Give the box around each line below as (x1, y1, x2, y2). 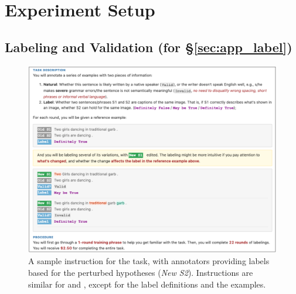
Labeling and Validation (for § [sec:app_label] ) (5, 37, 292, 56)
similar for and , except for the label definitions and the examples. (28, 278, 266, 290)
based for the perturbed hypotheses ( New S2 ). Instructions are (28, 266, 253, 278)
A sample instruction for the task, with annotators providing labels (28, 255, 270, 267)
